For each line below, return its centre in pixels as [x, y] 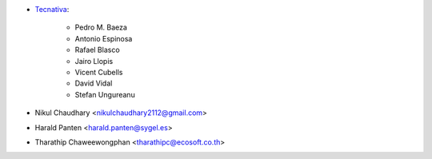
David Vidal [94, 83]
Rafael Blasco [97, 50]
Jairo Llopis [94, 61]
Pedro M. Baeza [101, 27]
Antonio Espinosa [104, 38]
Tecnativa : [52, 9]
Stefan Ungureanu [105, 94]
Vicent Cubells [99, 72]
